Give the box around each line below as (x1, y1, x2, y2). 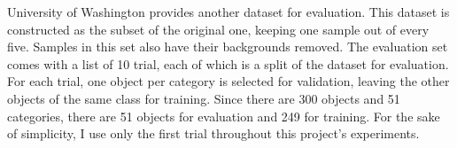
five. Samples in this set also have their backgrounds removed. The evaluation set (7, 37, 448, 56)
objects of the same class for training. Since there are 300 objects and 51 (7, 89, 400, 107)
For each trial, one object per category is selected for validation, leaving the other (7, 72, 450, 90)
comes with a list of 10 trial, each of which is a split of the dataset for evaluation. (7, 54, 449, 73)
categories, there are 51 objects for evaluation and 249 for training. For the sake (7, 106, 440, 125)
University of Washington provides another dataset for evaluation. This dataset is (7, 3, 450, 20)
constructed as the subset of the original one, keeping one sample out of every (7, 19, 430, 38)
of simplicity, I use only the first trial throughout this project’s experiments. (7, 124, 420, 143)
